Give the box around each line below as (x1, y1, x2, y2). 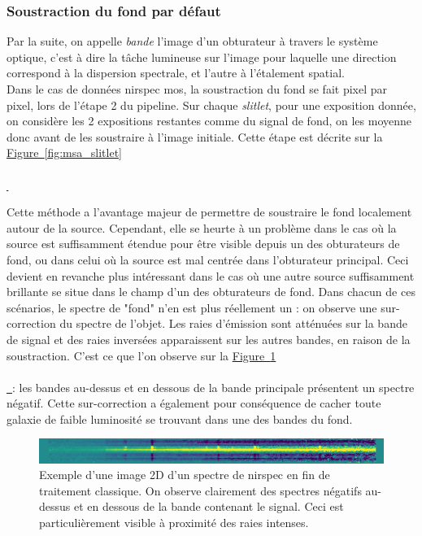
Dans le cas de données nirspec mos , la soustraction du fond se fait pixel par (7, 81, 387, 97)
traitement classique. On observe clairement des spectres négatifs (39, 482, 362, 499)
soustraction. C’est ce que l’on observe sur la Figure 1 (7, 346, 276, 364)
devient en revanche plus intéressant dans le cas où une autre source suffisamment (7, 267, 415, 284)
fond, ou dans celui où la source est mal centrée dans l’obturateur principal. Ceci (7, 251, 409, 268)
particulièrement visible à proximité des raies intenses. (39, 513, 309, 530)
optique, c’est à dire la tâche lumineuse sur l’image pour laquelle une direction (7, 48, 397, 65)
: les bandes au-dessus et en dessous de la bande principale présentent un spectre (12, 378, 415, 395)
